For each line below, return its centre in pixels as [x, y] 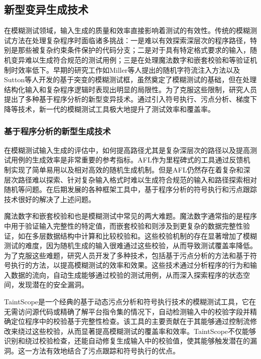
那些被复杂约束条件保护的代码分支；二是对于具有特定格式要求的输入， [134, 50]
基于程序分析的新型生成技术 [57, 131]
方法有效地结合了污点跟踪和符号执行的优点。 [106, 351]
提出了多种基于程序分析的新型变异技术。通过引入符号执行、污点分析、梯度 [127, 99]
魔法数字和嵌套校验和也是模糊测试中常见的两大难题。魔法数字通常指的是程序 [130, 216]
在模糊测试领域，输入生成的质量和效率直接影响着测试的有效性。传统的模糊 [127, 30]
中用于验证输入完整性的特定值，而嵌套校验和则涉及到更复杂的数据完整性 [123, 225]
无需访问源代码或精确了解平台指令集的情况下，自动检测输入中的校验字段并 [127, 311]
